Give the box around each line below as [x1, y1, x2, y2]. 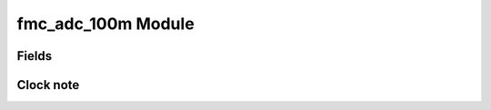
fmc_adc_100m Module [16, 14, 195, 34]
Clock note [16, 77, 80, 93]
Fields [16, 48, 53, 64]
